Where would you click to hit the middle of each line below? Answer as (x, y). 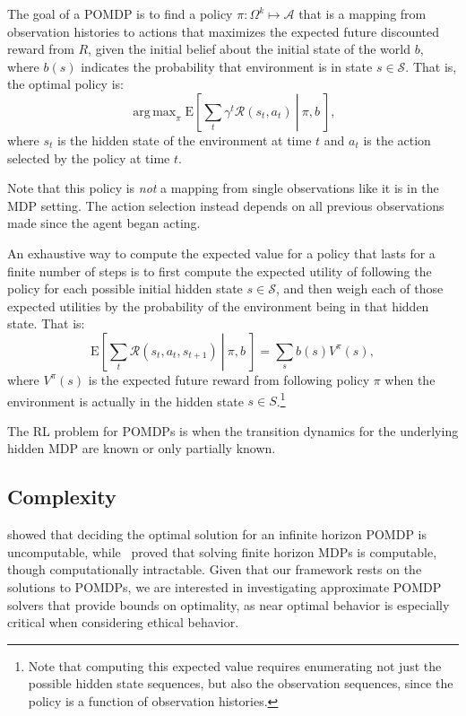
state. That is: (46, 323)
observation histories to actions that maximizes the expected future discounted (224, 31)
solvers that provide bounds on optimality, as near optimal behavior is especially (229, 604)
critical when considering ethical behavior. (123, 622)
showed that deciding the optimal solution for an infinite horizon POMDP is (217, 534)
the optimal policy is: (65, 84)
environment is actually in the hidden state (125, 401)
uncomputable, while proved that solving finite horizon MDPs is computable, (222, 551)
